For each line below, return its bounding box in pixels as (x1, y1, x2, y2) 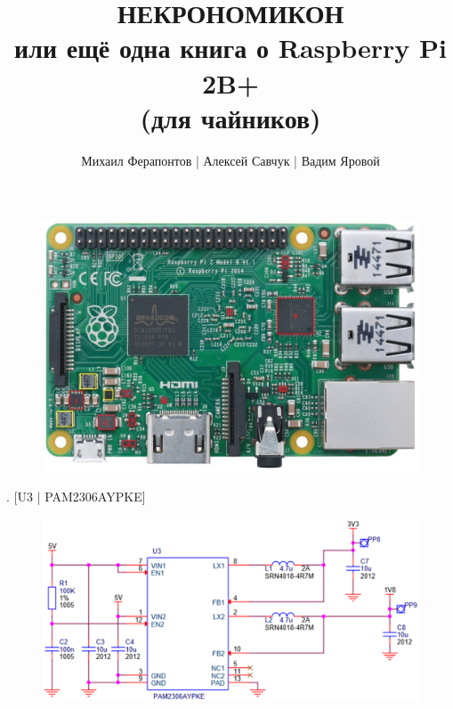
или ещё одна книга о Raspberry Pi (14, 29, 447, 66)
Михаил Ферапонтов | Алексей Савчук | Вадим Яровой (81, 151, 380, 169)
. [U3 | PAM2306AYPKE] (6, 487, 146, 506)
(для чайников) (140, 99, 321, 135)
